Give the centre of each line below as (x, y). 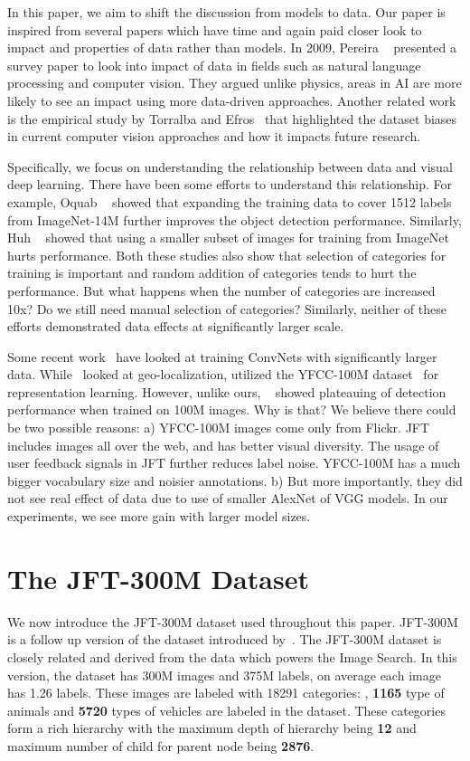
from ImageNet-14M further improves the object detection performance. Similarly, (235, 219)
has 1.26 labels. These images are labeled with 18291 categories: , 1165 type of (226, 693)
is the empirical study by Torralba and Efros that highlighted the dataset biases (232, 118)
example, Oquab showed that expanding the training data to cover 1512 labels (230, 201)
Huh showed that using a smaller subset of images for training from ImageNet (229, 238)
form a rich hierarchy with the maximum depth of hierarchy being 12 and (212, 728)
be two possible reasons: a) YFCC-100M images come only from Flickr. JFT (219, 428)
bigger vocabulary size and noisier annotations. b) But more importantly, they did (235, 480)
